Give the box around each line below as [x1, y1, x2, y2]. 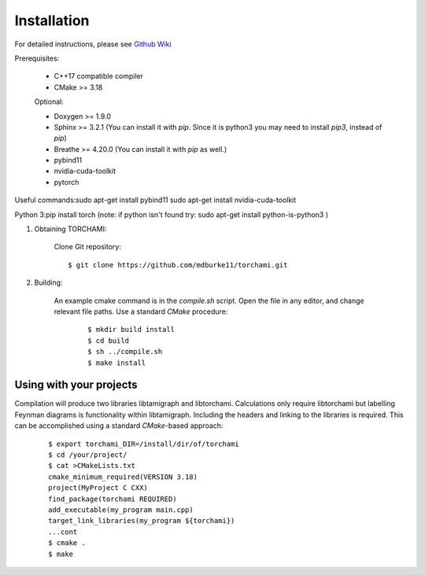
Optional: [34, 97, 65, 106]
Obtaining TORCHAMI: [34, 224, 107, 234]
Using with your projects [14, 378, 138, 392]
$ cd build [87, 336, 130, 345]
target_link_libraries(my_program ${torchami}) [48, 516, 235, 525]
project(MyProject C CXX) [48, 484, 149, 492]
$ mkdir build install [87, 325, 176, 334]
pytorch [54, 177, 79, 186]
